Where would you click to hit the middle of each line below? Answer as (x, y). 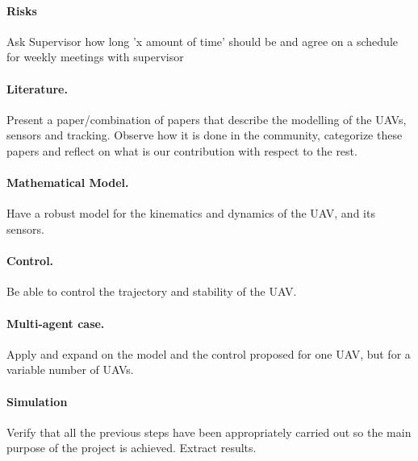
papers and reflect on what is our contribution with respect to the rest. (182, 150)
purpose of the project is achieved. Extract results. (132, 448)
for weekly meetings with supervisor (95, 57)
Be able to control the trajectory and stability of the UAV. (152, 291)
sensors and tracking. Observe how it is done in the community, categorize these (205, 135)
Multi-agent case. (56, 323)
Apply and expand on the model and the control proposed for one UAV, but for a (209, 353)
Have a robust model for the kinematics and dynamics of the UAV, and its (191, 213)
